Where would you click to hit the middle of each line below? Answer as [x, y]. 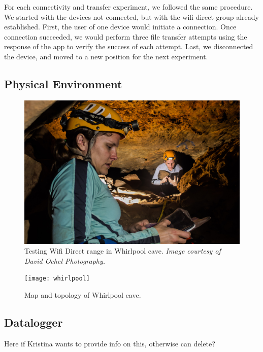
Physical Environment [63, 83]
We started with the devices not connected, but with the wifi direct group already [131, 16]
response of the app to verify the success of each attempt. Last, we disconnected [129, 46]
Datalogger [34, 322]
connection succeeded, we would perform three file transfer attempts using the [126, 36]
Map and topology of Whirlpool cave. [83, 295]
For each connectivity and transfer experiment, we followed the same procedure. [128, 7]
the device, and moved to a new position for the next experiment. [106, 56]
